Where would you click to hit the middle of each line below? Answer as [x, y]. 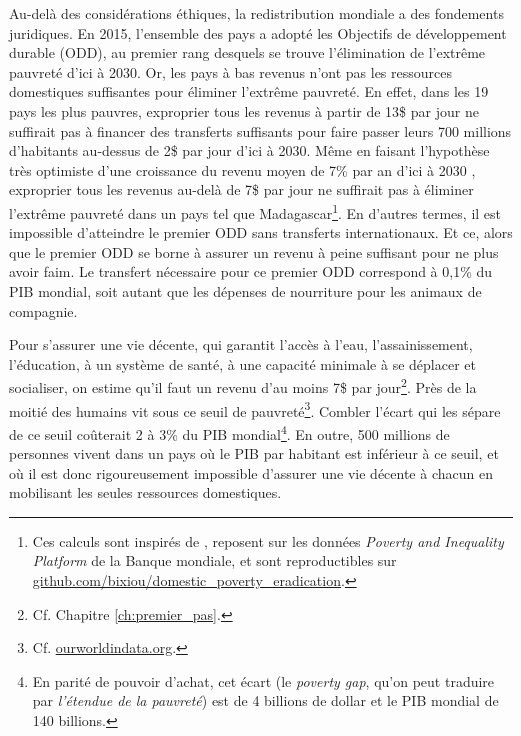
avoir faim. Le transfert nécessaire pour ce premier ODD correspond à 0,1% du [251, 271]
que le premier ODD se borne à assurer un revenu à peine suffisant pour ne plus [254, 251]
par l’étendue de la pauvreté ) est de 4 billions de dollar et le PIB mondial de [265, 700]
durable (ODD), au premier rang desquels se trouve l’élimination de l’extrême [247, 52]
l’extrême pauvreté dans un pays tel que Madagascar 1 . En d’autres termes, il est [255, 211]
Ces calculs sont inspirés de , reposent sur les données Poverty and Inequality [268, 540]
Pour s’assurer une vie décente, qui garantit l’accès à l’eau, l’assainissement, [241, 344]
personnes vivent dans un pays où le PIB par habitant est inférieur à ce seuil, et [254, 453]
